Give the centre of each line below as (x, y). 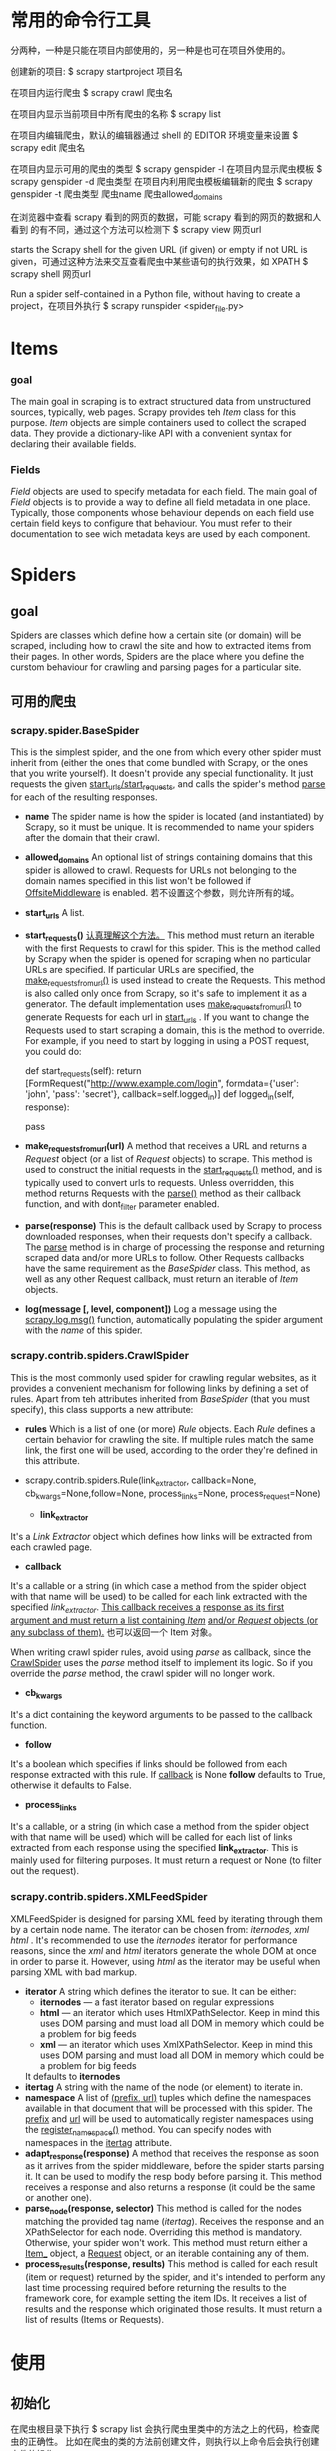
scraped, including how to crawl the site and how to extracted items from (161, 646)
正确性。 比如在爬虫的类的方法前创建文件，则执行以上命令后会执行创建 (173, 2441)
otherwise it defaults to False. (71, 1785)
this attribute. (52, 1460)
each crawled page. (51, 1547)
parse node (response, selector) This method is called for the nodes (163, 2209)
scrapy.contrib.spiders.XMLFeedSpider (109, 1897)
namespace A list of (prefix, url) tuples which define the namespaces (168, 2097)
